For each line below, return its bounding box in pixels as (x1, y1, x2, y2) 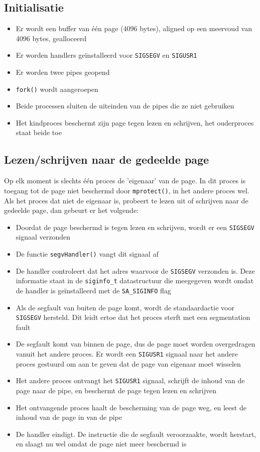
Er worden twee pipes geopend (16, 67, 110, 77)
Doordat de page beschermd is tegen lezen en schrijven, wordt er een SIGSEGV (16, 221, 254, 232)
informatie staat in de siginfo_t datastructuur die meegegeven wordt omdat (16, 275, 253, 286)
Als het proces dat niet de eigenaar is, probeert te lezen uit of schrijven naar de (4, 195, 248, 205)
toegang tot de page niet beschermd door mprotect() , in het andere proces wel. (4, 185, 249, 195)
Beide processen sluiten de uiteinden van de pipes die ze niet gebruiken (16, 100, 234, 111)
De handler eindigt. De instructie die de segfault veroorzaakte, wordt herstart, (16, 428, 256, 439)
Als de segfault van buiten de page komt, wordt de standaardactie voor (16, 302, 234, 312)
